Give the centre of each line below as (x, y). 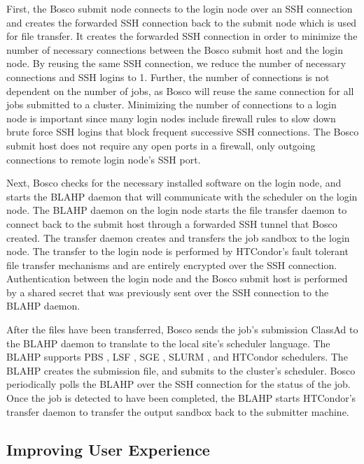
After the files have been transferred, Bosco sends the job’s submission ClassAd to (182, 329)
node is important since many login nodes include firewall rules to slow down (171, 118)
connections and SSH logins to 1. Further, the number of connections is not (168, 77)
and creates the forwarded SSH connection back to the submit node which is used (182, 22)
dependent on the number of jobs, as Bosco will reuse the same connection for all (180, 90)
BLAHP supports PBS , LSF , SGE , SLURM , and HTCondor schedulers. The (177, 357)
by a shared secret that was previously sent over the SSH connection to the (168, 292)
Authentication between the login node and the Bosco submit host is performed (177, 278)
